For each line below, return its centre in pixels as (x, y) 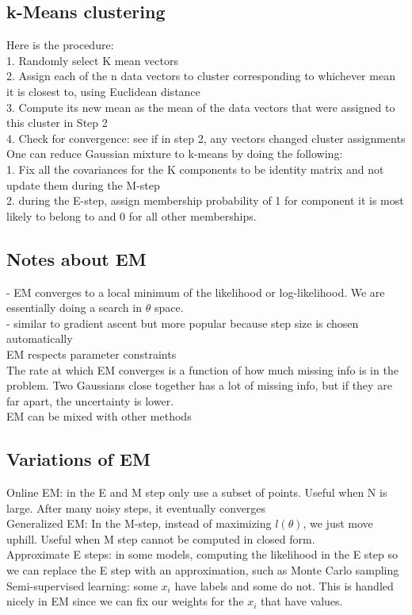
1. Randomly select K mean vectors (92, 60)
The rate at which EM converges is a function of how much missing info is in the (202, 369)
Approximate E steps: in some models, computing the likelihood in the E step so (202, 554)
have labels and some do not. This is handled (284, 585)
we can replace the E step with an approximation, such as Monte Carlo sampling (203, 570)
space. (169, 307)
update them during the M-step (83, 184)
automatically (40, 338)
